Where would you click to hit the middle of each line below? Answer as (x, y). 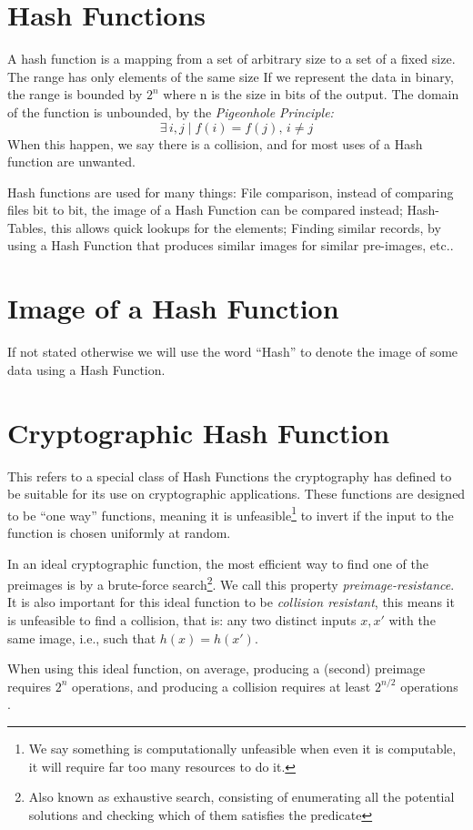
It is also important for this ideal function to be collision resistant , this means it (231, 602)
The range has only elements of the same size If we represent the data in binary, (231, 76)
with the (412, 619)
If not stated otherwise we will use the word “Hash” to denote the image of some (233, 352)
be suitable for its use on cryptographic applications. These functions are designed (236, 494)
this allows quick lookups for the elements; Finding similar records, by (246, 227)
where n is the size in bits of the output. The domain (311, 94)
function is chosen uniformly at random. (119, 532)
